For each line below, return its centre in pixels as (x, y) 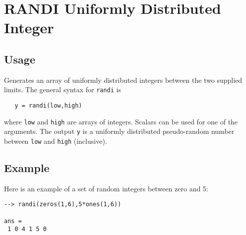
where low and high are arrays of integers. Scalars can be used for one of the (121, 121)
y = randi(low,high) (48, 106)
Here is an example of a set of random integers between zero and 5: (106, 188)
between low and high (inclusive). (56, 141)
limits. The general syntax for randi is (62, 89)
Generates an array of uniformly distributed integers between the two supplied (123, 80)
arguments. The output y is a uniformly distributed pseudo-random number (119, 131)
